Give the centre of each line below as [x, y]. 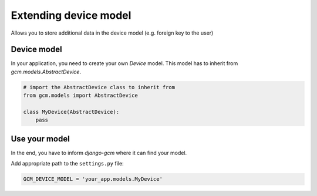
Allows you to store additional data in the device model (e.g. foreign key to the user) [112, 33]
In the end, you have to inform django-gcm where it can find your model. [99, 153]
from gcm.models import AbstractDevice [80, 96]
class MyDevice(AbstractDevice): [71, 112]
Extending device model [71, 15]
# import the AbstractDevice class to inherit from [99, 87]
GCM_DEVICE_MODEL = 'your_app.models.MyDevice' [93, 179]
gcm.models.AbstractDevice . [46, 72]
